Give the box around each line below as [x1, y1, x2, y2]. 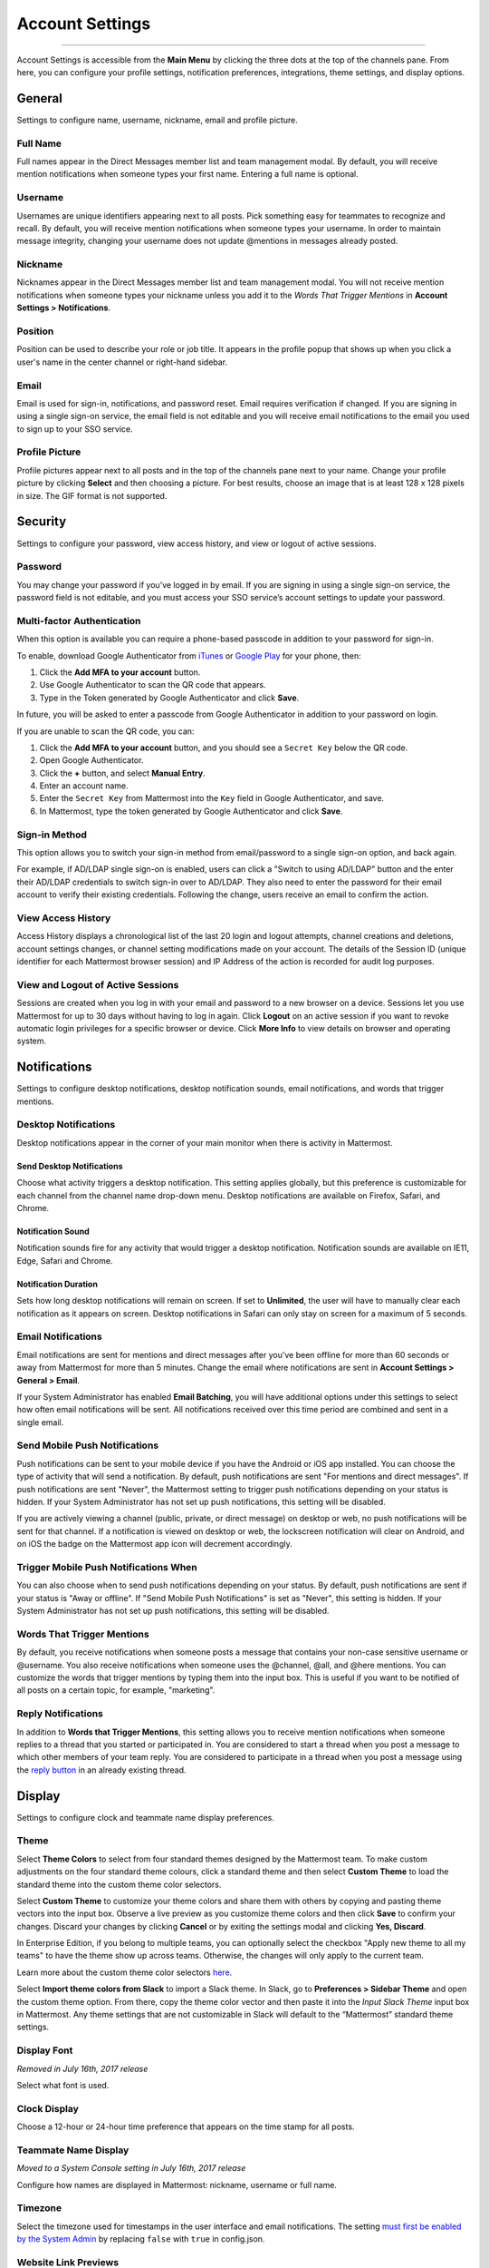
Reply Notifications [16, 1707, 104, 1720]
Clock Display [16, 2102, 79, 2115]
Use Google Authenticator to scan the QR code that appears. [39, 679, 266, 690]
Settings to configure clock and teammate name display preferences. [16, 1812, 275, 1823]
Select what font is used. [16, 2079, 110, 2090]
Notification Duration [16, 1278, 99, 1289]
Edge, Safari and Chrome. [16, 1255, 113, 1266]
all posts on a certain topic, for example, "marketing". [16, 1685, 216, 1696]
